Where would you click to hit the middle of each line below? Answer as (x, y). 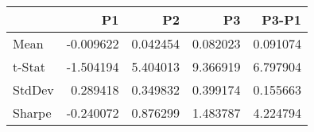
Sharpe (32, 113)
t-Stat (29, 66)
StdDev (33, 89)
